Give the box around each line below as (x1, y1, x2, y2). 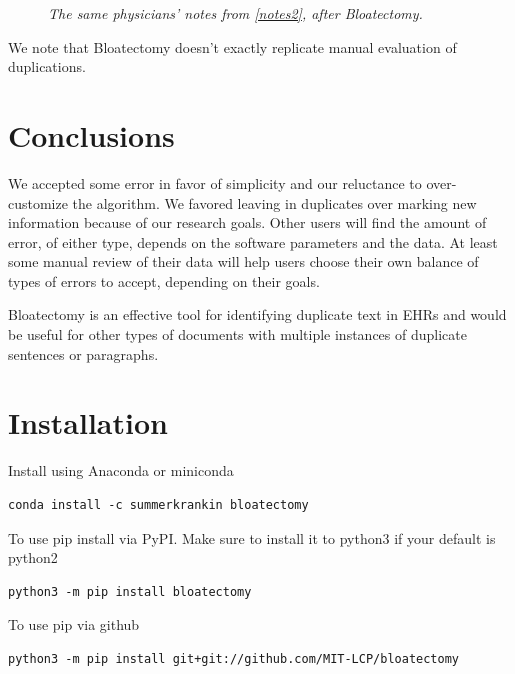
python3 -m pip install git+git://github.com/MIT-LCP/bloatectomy (8, 651, 460, 666)
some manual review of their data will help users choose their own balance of (8, 251, 479, 272)
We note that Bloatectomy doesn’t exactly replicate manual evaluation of (8, 36, 457, 57)
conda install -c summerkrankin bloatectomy (8, 497, 309, 512)
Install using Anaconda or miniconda (8, 460, 234, 481)
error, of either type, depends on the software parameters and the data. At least (8, 231, 498, 252)
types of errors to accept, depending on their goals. (8, 270, 320, 291)
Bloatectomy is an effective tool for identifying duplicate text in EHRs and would (8, 304, 507, 325)
